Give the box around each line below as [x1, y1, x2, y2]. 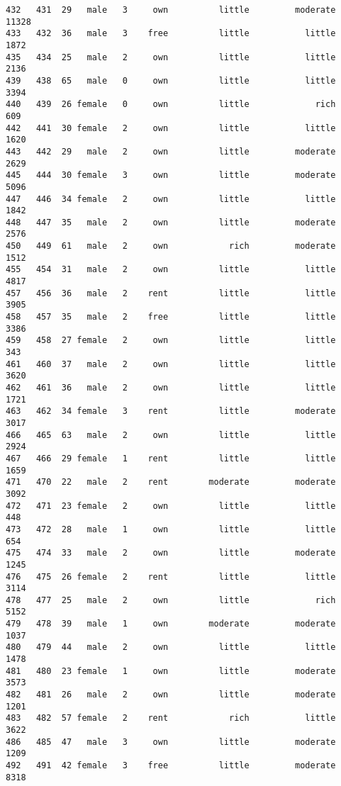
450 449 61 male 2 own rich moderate [6, 241, 336, 252]
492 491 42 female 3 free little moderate [6, 760, 336, 770]
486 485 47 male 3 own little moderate [6, 736, 336, 747]
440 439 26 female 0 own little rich [6, 99, 336, 110]
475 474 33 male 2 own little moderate [6, 548, 336, 558]
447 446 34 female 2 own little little [6, 193, 336, 204]
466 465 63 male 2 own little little [6, 430, 336, 440]
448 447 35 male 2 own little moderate [6, 217, 336, 228]
